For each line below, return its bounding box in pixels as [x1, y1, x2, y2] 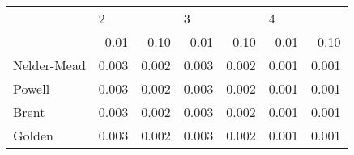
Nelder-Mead [13, 56, 86, 74]
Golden [13, 126, 53, 145]
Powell [13, 79, 50, 98]
